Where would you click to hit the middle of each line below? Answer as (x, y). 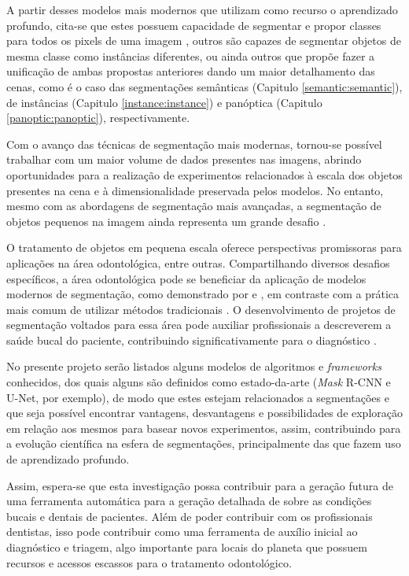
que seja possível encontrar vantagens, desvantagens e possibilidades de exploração (204, 413)
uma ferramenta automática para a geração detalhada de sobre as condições (189, 501)
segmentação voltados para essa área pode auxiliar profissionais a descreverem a (199, 325)
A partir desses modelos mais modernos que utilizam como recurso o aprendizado (202, 9)
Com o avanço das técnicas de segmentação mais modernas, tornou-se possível (194, 144)
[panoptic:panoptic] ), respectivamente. (98, 118)
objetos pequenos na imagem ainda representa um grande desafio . (166, 221)
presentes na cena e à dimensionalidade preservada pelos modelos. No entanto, (195, 190)
